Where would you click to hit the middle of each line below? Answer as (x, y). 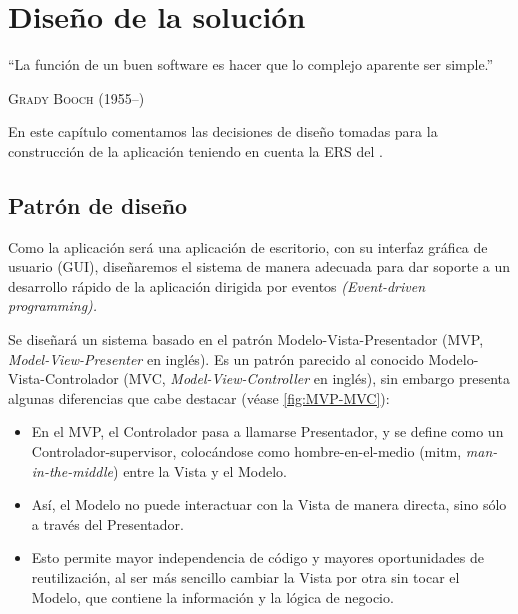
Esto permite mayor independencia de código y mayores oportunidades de (257, 557)
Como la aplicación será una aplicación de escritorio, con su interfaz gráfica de (248, 246)
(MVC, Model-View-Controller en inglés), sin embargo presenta (317, 378)
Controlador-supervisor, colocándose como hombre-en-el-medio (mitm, (246, 451)
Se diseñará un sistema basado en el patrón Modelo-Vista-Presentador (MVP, (246, 339)
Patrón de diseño (98, 204)
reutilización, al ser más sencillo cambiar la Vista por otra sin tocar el (245, 577)
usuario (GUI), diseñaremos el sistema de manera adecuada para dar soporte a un (259, 266)
